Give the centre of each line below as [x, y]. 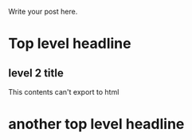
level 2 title [36, 73]
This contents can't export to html [64, 92]
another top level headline [96, 124]
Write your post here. [43, 12]
